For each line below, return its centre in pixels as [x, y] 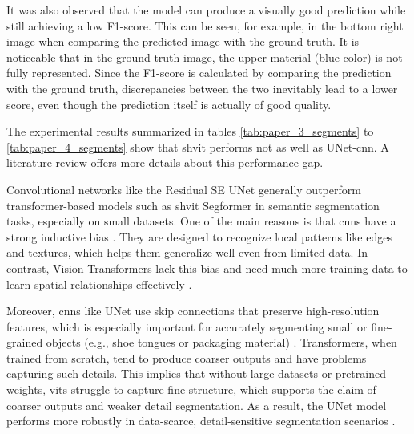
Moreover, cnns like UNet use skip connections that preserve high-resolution [193, 311]
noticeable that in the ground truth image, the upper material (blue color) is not [205, 57]
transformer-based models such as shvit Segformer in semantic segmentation [193, 205]
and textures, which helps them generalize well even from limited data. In [187, 252]
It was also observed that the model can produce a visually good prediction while [206, 10]
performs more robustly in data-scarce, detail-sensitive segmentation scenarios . [201, 421]
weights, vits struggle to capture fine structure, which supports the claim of [191, 389]
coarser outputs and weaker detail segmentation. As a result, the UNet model [197, 405]
